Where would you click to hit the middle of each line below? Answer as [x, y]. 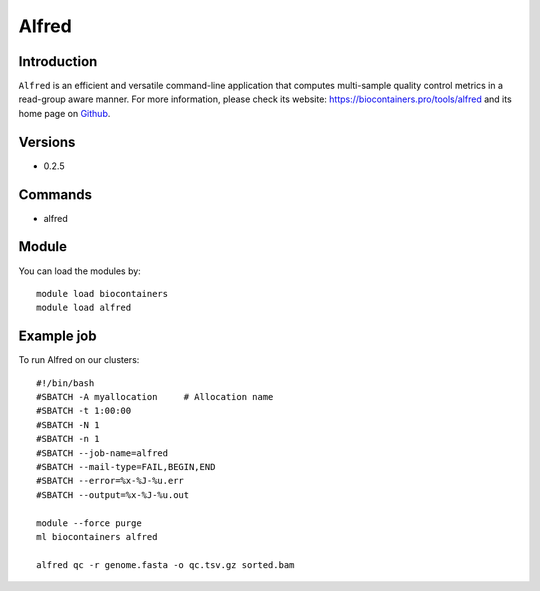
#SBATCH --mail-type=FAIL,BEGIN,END [126, 466]
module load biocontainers [102, 293]
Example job [57, 336]
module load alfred [84, 308]
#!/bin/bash [65, 383]
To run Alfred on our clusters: [79, 360]
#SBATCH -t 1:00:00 [84, 411]
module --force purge [89, 523]
